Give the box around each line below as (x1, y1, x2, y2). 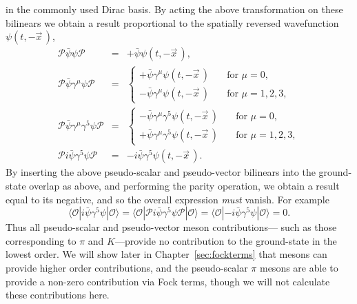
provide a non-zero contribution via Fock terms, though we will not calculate (6, 274, 330, 288)
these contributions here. (6, 287, 110, 302)
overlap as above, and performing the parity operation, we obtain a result (29, 179, 340, 193)
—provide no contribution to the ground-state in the (114, 233, 337, 247)
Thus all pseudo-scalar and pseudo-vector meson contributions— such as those (6, 220, 337, 234)
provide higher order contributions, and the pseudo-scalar (6, 261, 248, 274)
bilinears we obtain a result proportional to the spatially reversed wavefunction (6, 15, 339, 30)
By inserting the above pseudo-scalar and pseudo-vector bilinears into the (6, 165, 316, 179)
